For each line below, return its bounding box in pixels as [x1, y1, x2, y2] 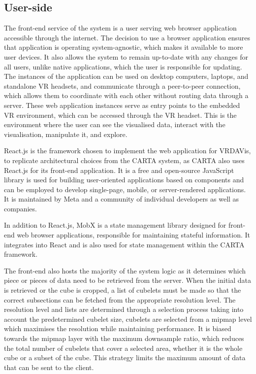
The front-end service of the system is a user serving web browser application [4, 23, 237, 33]
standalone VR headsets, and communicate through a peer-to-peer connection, [4, 80, 241, 91]
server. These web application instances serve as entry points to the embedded [4, 100, 240, 110]
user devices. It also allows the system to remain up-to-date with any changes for [4, 51, 249, 62]
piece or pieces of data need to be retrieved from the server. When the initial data [4, 275, 252, 285]
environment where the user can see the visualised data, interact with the [4, 119, 225, 130]
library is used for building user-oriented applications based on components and [4, 174, 244, 185]
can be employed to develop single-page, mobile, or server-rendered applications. [4, 184, 246, 194]
